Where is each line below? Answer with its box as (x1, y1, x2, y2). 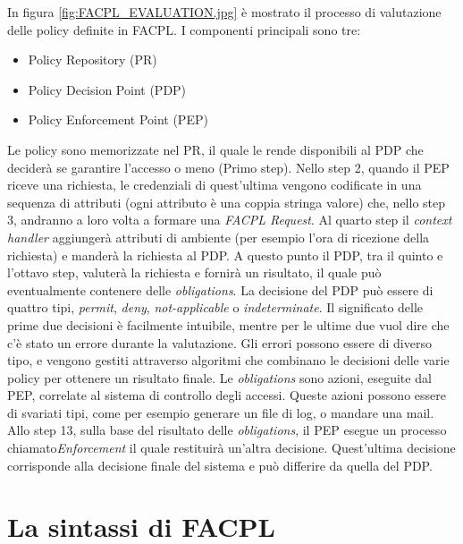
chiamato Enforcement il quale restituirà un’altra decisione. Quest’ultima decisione (7, 438, 456, 457)
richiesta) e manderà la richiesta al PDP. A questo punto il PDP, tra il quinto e (7, 245, 443, 264)
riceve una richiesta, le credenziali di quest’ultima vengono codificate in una (7, 175, 422, 194)
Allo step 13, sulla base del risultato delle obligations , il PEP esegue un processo (7, 421, 447, 439)
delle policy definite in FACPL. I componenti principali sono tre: (7, 20, 361, 38)
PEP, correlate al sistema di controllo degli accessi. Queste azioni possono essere (7, 386, 446, 404)
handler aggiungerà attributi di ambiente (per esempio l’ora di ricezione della (7, 227, 430, 246)
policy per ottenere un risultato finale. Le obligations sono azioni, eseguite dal (7, 368, 432, 387)
